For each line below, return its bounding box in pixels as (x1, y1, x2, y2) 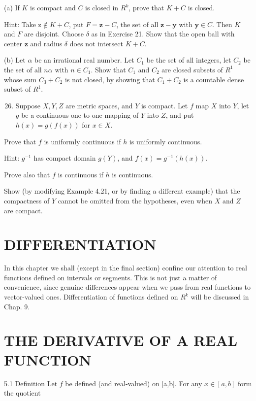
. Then (212, 19, 232, 29)
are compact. (4, 205, 43, 215)
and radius (30, 38, 63, 48)
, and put (165, 110, 194, 120)
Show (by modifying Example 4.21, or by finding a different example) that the (4, 186, 240, 196)
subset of (4, 84, 31, 94)
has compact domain (33, 153, 96, 163)
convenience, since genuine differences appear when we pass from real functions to (4, 282, 251, 292)
